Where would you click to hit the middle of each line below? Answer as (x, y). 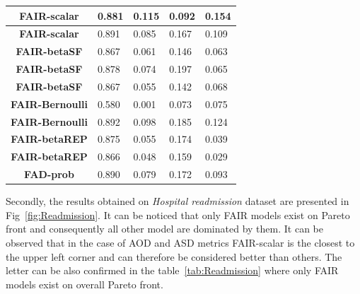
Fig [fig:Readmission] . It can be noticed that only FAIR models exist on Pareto (178, 214)
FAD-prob (49, 174)
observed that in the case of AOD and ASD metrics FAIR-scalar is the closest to (180, 242)
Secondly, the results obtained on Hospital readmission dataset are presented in (178, 201)
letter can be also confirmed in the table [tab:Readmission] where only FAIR (172, 270)
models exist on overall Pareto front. (85, 284)
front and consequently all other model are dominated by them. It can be (164, 229)
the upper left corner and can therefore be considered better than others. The (174, 256)
